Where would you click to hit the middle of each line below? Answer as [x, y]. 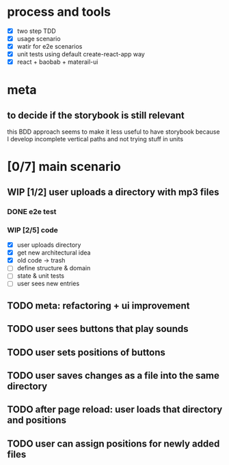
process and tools [59, 12]
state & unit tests [41, 276]
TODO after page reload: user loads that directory [115, 410]
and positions [37, 420]
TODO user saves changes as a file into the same [113, 375]
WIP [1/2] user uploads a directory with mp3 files [113, 192]
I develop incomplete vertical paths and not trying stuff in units [95, 139]
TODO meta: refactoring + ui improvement [98, 306]
